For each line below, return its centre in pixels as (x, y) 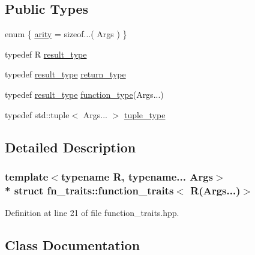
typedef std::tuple (37, 114)
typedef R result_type (46, 54)
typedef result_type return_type (65, 74)
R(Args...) (215, 190)
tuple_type (145, 114)
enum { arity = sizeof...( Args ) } (66, 34)
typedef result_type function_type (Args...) (84, 94)
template (27, 176)
